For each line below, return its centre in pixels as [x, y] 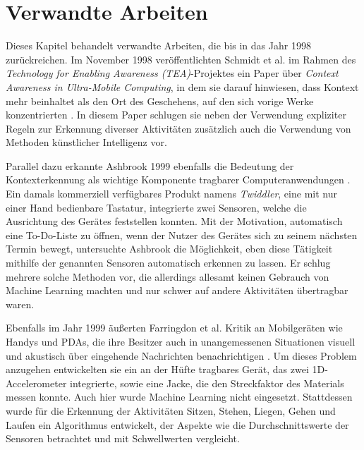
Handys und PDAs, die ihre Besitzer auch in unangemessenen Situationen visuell [181, 341]
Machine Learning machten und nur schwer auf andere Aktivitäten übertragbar [177, 290]
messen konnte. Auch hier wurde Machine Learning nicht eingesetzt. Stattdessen [179, 397]
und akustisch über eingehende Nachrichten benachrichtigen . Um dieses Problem [181, 355]
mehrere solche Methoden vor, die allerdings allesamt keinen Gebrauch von [168, 276]
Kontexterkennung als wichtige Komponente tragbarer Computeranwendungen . [178, 180]
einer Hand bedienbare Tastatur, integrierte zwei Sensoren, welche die [156, 207]
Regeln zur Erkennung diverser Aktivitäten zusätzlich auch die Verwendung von [178, 128]
